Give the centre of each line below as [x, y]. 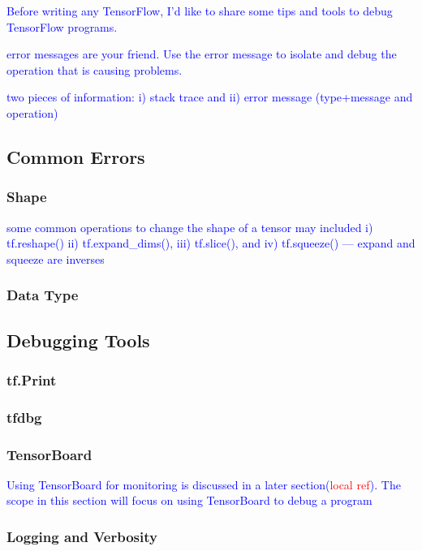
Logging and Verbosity [82, 536]
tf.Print [32, 379]
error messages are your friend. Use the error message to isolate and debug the [202, 54]
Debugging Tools [78, 340]
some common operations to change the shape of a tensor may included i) [190, 227]
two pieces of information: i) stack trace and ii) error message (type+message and [210, 97]
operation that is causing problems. [95, 69]
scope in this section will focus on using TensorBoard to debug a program [189, 500]
